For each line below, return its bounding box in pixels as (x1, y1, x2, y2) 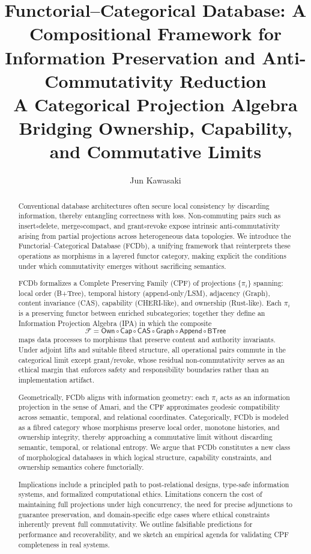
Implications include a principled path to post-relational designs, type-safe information (18, 479, 289, 489)
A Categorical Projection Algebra (13, 91, 298, 116)
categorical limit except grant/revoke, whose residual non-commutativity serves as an (18, 354, 285, 365)
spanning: (253, 278, 283, 288)
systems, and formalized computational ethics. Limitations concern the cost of (18, 489, 262, 499)
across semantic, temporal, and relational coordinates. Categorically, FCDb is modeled (18, 411, 289, 422)
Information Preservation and (5, 45, 256, 69)
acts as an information (220, 392, 290, 402)
